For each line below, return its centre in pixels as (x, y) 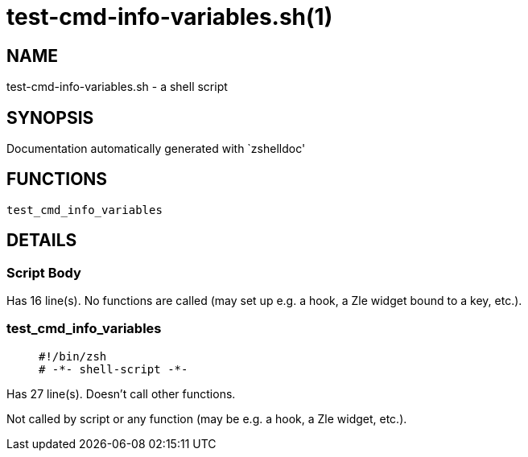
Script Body (44, 272)
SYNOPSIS (50, 117)
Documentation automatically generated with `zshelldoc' (156, 149)
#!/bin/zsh (73, 356)
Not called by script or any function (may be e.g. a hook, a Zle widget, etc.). (207, 418)
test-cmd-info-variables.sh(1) (170, 17)
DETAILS (42, 241)
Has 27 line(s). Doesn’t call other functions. (121, 393)
